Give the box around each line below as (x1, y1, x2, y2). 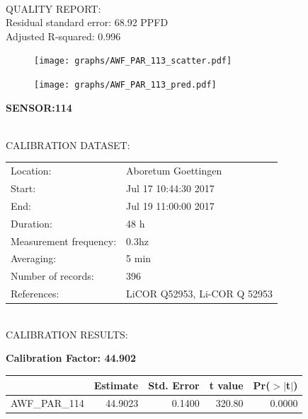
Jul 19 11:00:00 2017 (126, 198, 215, 213)
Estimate (93, 377, 139, 392)
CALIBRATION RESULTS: (6, 326, 128, 341)
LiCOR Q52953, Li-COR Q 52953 (126, 286, 273, 301)
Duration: (11, 216, 52, 230)
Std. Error (148, 377, 200, 392)
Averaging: (11, 251, 57, 266)
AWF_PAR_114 (11, 396, 84, 411)
